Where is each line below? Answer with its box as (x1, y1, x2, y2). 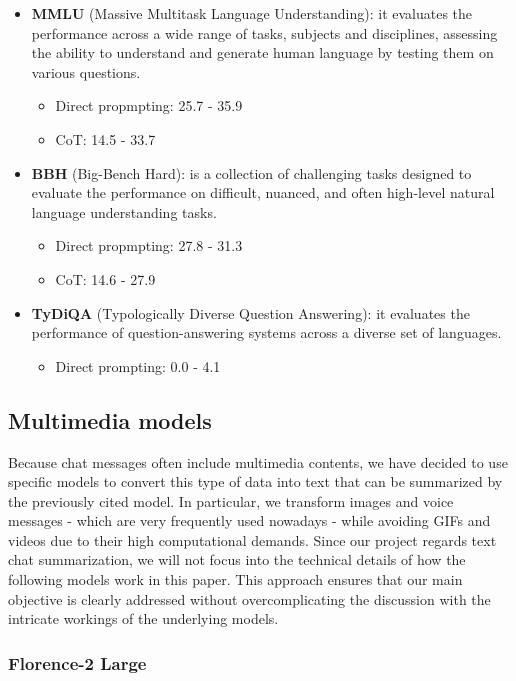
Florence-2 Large (8, 650, 147, 675)
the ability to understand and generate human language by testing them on (31, 42, 494, 63)
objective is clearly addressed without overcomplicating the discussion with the (8, 588, 491, 609)
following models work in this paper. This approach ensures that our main (8, 569, 463, 590)
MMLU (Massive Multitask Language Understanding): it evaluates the (31, 3, 473, 23)
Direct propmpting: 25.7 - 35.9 (55, 95, 243, 116)
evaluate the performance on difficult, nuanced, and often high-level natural (31, 182, 495, 203)
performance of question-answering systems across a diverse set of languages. (31, 322, 502, 343)
